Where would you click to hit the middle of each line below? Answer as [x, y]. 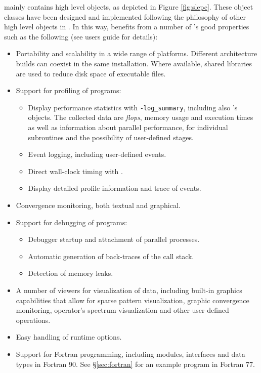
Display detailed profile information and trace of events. [115, 188]
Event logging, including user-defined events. [97, 154]
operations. [33, 320]
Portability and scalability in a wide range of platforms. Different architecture [137, 53]
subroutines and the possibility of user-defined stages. [111, 137]
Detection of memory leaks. [71, 273]
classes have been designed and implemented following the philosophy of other [125, 16]
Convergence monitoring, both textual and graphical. [98, 205]
